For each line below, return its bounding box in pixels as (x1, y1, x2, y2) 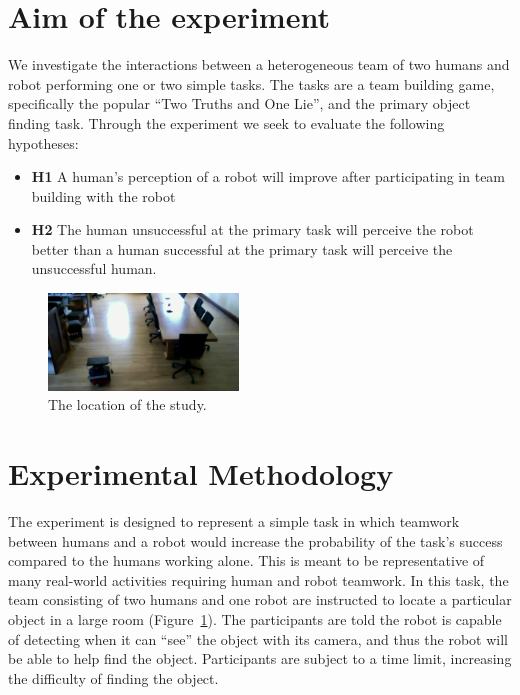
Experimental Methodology (8, 453, 394, 494)
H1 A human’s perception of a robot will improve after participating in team (31, 166, 506, 187)
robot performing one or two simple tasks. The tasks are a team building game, (8, 73, 495, 94)
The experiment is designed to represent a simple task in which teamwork (8, 511, 460, 531)
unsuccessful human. (31, 258, 157, 279)
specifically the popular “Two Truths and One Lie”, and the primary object (8, 93, 471, 114)
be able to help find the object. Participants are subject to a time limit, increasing (8, 648, 512, 669)
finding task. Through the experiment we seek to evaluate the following (8, 112, 445, 133)
